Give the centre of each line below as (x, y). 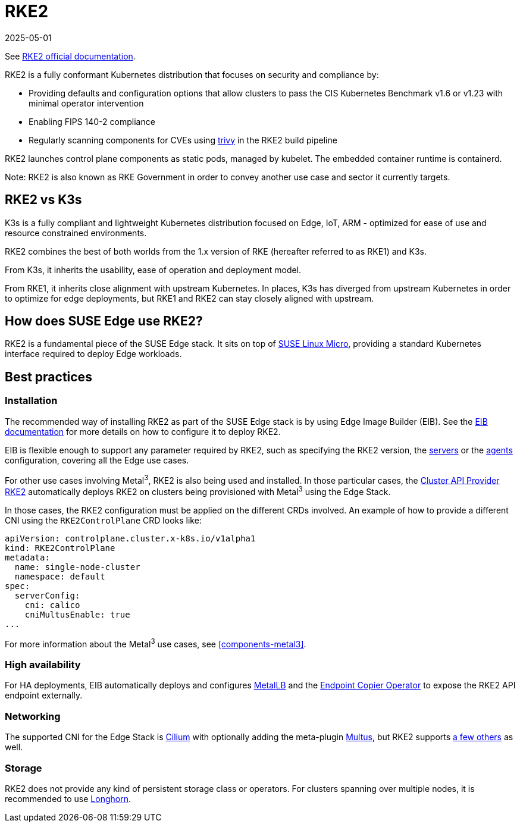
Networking (33, 716)
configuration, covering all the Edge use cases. (97, 460)
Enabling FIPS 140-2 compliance (92, 121)
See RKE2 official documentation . (70, 56)
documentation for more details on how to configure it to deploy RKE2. (143, 431)
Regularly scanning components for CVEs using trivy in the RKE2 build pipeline (183, 140)
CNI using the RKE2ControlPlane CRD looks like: (103, 520)
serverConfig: (47, 595)
